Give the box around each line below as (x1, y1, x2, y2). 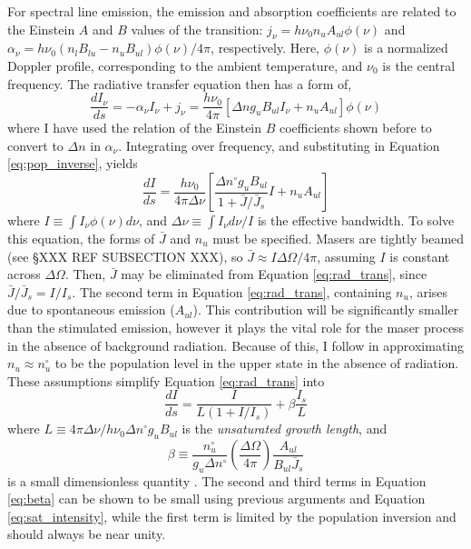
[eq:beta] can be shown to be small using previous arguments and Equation (7, 489, 426, 508)
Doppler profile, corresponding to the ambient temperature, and (7, 55, 363, 75)
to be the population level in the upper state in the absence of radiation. (54, 354, 459, 373)
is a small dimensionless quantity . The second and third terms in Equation (7, 471, 427, 490)
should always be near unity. (7, 524, 166, 544)
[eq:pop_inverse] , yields (7, 154, 138, 173)
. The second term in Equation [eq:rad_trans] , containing (72, 282, 392, 301)
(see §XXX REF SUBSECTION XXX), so (7, 246, 243, 265)
